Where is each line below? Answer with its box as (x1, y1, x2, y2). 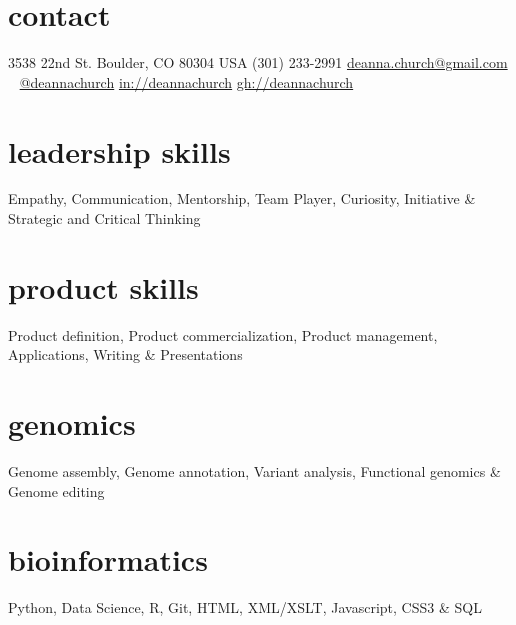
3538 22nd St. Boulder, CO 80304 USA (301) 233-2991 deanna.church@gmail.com (8, 52, 508, 73)
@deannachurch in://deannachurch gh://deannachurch (19, 71, 354, 92)
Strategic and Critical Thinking (8, 208, 201, 229)
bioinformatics (8, 539, 208, 580)
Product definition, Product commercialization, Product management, (8, 324, 438, 345)
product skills (8, 266, 199, 307)
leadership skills (8, 130, 231, 171)
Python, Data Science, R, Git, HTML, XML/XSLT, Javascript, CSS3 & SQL (8, 597, 482, 618)
